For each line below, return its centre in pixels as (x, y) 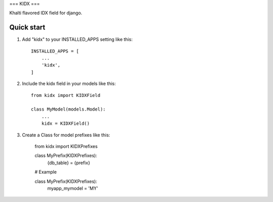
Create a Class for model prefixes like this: (66, 135)
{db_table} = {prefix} (69, 163)
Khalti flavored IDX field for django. (46, 13)
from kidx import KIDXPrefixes (66, 146)
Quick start (27, 28)
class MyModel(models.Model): (69, 109)
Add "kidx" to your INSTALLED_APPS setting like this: (77, 39)
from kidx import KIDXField (66, 95)
